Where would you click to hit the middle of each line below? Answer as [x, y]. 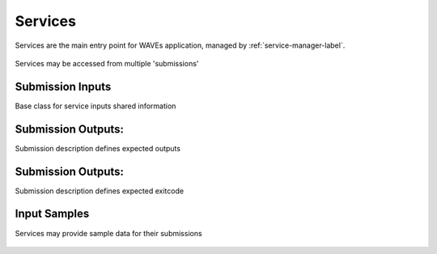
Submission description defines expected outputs [98, 148]
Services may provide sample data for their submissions [108, 233]
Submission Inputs [63, 86]
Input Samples [52, 214]
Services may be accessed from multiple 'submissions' [107, 63]
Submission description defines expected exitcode [100, 191]
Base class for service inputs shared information [95, 106]
